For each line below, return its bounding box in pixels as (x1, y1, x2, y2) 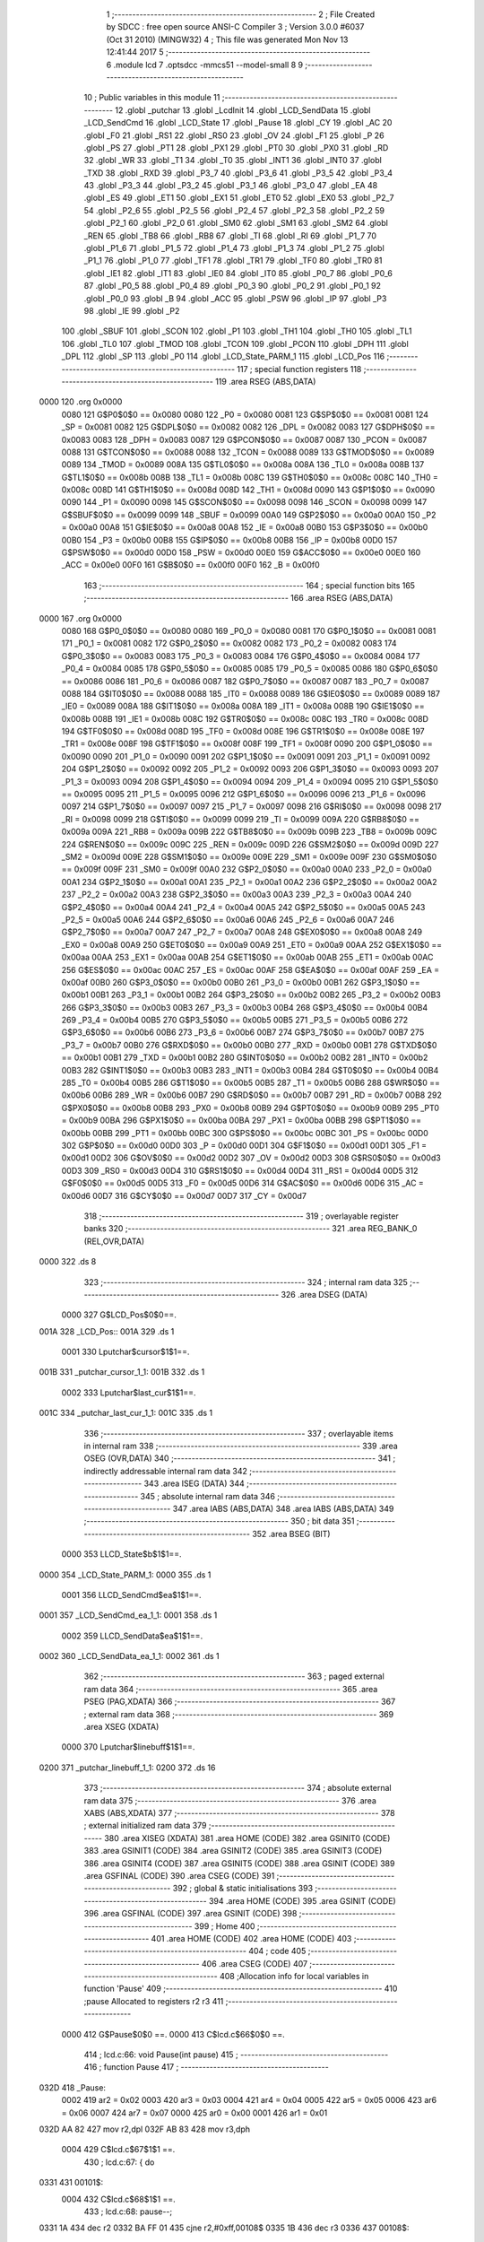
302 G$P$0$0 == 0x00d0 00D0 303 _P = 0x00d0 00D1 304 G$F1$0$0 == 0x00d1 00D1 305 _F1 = (61, 1140, 428, 1151)
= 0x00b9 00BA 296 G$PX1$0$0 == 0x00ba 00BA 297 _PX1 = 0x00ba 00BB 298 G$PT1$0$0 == (61, 1115, 422, 1125)
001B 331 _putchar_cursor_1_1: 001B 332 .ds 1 (39, 1367, 205, 1377)
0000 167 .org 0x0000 (39, 613, 123, 623)
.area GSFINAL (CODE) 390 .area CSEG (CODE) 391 (83, 1870, 275, 1881)
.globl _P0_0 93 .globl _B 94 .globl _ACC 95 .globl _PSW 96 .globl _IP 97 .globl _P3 (83, 292, 387, 304)
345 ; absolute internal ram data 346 (140, 1490, 275, 1501)
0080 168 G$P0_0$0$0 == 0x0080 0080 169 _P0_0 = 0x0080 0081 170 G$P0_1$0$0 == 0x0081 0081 (61, 625, 436, 636)
